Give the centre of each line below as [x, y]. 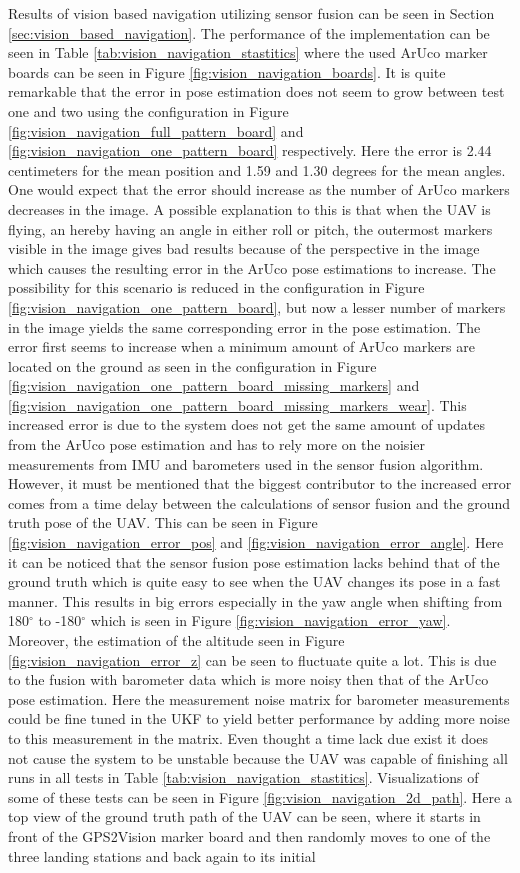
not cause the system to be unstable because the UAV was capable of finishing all [258, 757]
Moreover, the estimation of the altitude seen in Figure [176, 640]
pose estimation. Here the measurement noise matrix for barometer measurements [259, 698]
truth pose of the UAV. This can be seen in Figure [163, 522]
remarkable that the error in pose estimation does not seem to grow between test [256, 91]
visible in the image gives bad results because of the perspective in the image [244, 248]
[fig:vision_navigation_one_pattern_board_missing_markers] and [214, 385]
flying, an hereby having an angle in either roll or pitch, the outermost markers [250, 228]
